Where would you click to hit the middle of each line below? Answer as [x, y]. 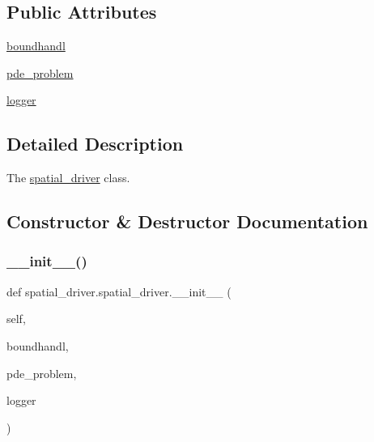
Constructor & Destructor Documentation [187, 221]
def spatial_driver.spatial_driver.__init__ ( [119, 291]
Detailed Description [95, 144]
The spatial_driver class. [68, 178]
